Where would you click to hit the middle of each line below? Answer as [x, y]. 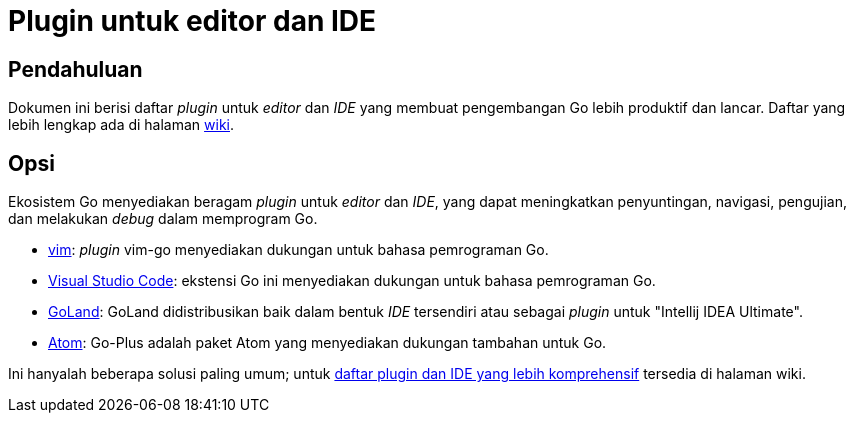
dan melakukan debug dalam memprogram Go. [163, 219]
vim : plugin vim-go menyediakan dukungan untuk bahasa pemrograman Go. [298, 250]
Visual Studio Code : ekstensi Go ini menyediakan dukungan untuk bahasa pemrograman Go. [352, 281]
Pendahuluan [75, 69]
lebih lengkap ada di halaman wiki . [121, 125]
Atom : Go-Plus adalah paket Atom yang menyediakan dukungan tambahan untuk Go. [327, 343]
